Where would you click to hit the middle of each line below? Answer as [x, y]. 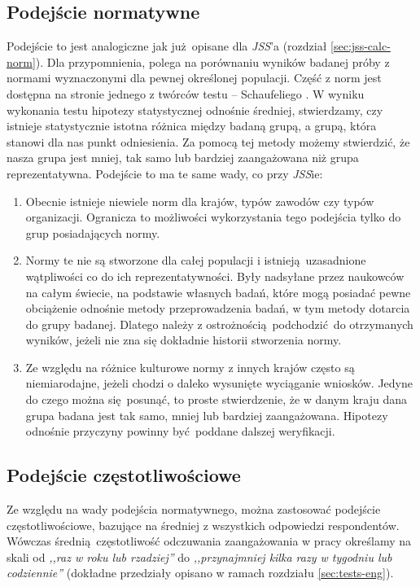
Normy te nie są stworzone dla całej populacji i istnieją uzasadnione [196, 260]
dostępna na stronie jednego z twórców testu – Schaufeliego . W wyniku [186, 93]
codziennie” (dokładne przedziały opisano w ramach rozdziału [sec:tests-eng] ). [200, 573]
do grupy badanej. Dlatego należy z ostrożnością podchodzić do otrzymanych [219, 324]
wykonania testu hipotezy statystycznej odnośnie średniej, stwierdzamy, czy [195, 110]
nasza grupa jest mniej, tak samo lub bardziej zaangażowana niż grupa [183, 158]
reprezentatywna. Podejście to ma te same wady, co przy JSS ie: [165, 173]
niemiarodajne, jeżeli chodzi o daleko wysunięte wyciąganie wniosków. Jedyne [219, 383]
